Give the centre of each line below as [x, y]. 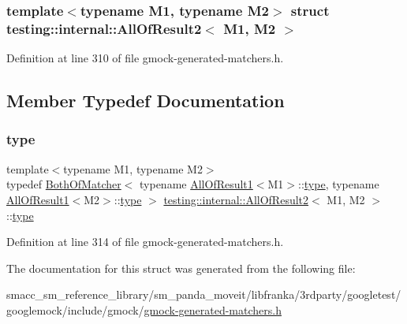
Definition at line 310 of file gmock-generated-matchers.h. [145, 58]
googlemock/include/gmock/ [75, 309]
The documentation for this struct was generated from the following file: [181, 268]
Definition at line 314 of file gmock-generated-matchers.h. [145, 242]
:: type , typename [338, 184]
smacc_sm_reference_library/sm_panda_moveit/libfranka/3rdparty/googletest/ [204, 294]
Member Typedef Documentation [146, 101]
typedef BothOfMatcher [64, 184]
